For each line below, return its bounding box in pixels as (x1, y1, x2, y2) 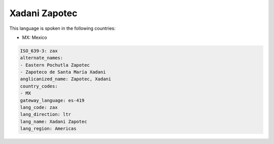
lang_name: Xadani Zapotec (20, 119, 87, 124)
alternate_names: (20, 55, 63, 61)
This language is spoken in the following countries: (9, 25, 116, 31)
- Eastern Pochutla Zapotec (20, 62, 90, 68)
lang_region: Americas (20, 126, 77, 131)
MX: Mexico (22, 34, 48, 40)
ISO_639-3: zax (20, 48, 58, 54)
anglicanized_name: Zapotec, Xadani (20, 76, 112, 82)
